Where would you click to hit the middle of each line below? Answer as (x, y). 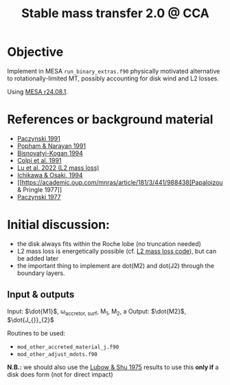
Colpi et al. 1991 (39, 160)
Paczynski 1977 (39, 197)
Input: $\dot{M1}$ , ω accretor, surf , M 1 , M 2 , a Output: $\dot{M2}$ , (97, 312)
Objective (35, 52)
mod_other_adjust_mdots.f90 (57, 355)
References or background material (110, 120)
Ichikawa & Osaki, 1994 (50, 175)
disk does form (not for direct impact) (60, 375)
